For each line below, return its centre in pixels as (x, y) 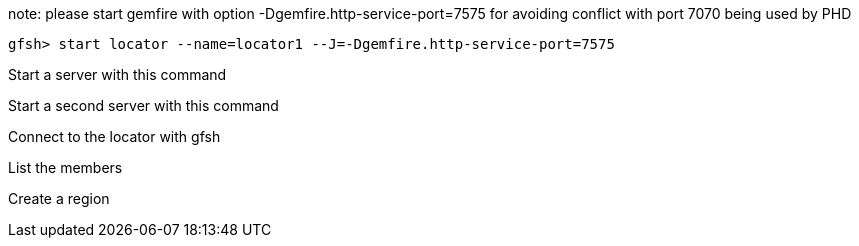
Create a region (59, 198)
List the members (65, 167)
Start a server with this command (117, 74)
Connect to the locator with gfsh (114, 136)
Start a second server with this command (143, 105)
